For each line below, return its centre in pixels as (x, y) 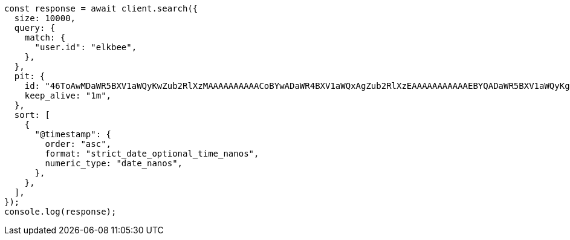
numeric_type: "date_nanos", (114, 163)
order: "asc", (78, 144)
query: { (35, 28)
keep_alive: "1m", (68, 96)
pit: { (30, 76)
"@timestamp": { (73, 134)
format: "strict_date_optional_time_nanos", (152, 154)
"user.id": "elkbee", (86, 47)
